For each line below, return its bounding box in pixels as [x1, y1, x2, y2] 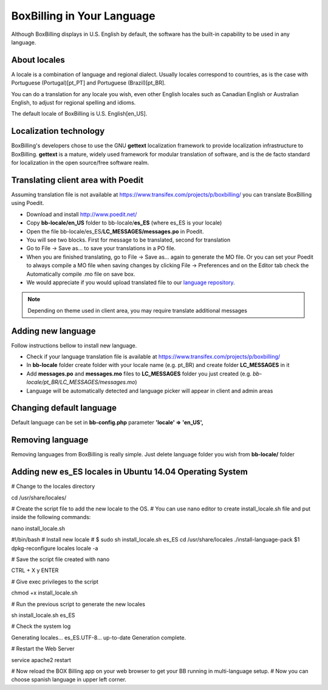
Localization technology [11, 126, 105, 136]
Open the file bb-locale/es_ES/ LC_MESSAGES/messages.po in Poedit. [26, 228, 204, 235]
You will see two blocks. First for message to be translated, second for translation [26, 236, 231, 243]
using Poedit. [11, 200, 44, 207]
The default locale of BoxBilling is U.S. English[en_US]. [11, 110, 148, 117]
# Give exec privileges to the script [11, 578, 98, 585]
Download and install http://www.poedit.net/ [26, 211, 137, 218]
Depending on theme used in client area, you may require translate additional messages [27, 307, 247, 314]
